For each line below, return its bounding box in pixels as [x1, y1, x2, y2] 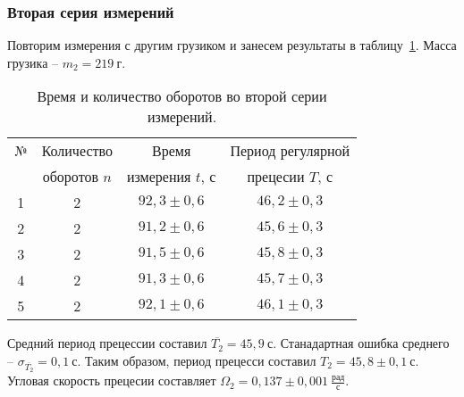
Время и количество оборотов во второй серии [37, 86, 327, 107]
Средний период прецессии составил [7, 334, 207, 352]
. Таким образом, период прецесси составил [77, 352, 316, 369]
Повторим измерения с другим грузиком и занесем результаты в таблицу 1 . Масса [7, 36, 457, 54]
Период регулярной [230, 140, 350, 161]
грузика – [7, 53, 59, 71]
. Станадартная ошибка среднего [273, 334, 450, 352]
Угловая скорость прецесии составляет [7, 371, 216, 390]
